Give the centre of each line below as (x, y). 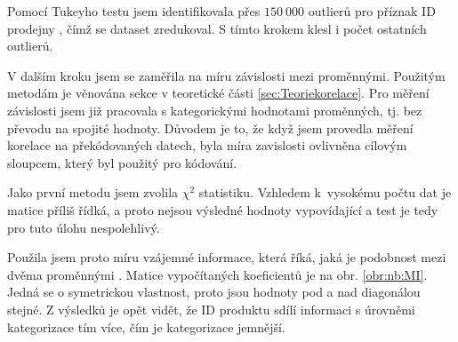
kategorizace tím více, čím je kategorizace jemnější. (146, 326)
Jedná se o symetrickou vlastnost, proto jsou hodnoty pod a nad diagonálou (214, 292)
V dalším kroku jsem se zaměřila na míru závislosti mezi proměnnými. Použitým (226, 75)
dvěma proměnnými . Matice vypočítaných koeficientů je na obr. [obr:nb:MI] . (217, 274)
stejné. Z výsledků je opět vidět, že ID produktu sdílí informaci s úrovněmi (211, 309)
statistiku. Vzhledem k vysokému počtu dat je (325, 192)
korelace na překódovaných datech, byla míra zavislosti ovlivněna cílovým (207, 145)
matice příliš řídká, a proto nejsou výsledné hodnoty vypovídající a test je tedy (223, 209)
